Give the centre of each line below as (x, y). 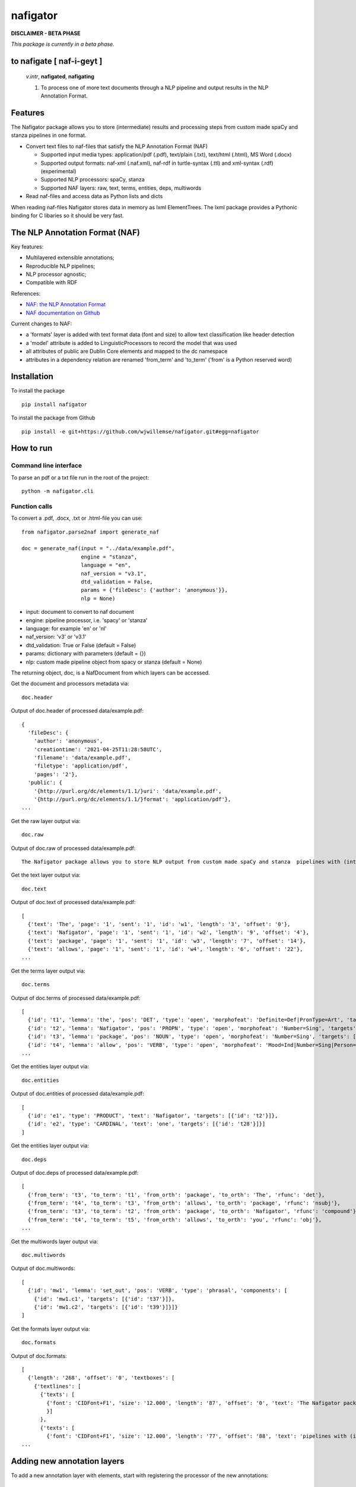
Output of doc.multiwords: (43, 1268)
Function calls (32, 506)
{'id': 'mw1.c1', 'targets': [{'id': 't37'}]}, (104, 1299)
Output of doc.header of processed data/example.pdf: (77, 711)
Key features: (27, 246)
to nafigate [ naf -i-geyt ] (57, 61)
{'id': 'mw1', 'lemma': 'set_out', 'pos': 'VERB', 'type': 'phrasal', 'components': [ (158, 1290)
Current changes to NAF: (42, 324)
